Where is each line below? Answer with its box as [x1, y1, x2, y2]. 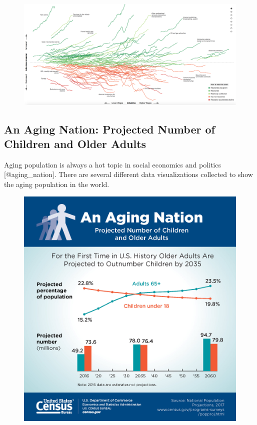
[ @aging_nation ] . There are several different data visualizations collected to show [4, 169, 253, 179]
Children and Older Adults [4, 136, 146, 151]
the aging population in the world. [4, 179, 109, 189]
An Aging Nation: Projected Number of [4, 121, 215, 136]
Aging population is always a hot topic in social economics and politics [4, 159, 221, 169]
